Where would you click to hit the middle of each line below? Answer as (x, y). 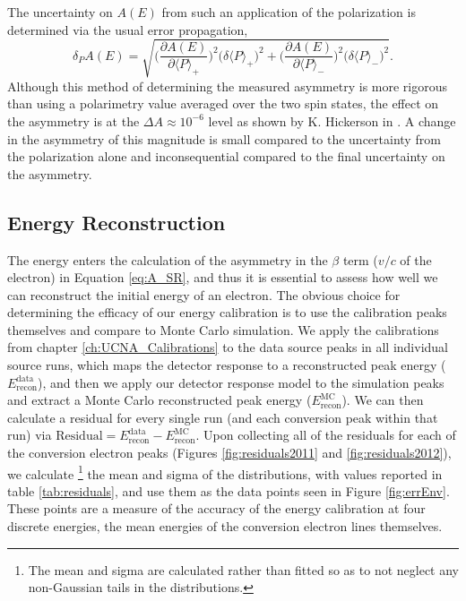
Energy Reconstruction (116, 222)
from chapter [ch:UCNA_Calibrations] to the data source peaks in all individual (228, 347)
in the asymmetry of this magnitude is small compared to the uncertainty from (224, 138)
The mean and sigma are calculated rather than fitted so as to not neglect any (243, 569)
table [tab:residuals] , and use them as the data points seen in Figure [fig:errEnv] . (229, 490)
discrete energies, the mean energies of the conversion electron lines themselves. (225, 526)
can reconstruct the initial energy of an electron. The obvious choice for (204, 294)
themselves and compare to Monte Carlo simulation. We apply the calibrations (223, 329)
